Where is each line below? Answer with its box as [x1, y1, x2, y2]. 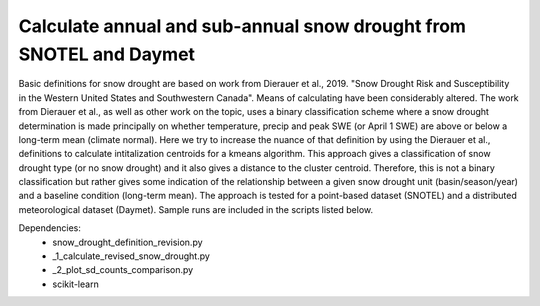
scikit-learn [52, 278, 99, 290]
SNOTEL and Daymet [18, 43, 195, 65]
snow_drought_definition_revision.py [52, 236, 204, 248]
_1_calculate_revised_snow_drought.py [52, 250, 210, 262]
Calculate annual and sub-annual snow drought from [18, 15, 467, 37]
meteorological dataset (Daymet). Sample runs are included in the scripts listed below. [18, 203, 374, 215]
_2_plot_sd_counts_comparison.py [52, 264, 194, 276]
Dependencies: [18, 222, 82, 234]
